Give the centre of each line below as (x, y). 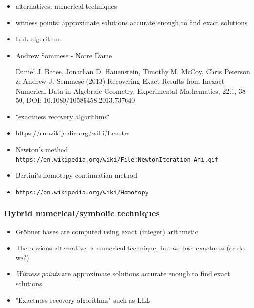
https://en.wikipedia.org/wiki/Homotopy (82, 192)
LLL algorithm (37, 39)
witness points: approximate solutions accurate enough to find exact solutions (131, 22)
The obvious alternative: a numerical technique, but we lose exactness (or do (130, 248)
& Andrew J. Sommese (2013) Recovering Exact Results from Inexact (120, 81)
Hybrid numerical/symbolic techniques (82, 213)
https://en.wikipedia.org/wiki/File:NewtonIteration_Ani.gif (117, 160)
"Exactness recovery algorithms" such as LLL (83, 299)
